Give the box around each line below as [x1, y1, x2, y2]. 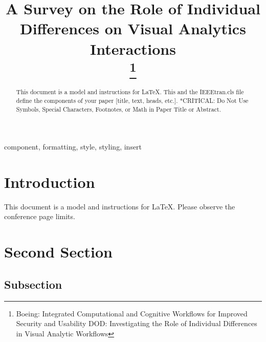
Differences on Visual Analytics [20, 18, 246, 39]
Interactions [90, 38, 176, 59]
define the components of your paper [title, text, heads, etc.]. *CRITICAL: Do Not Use [16, 96, 249, 104]
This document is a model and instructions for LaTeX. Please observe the [4, 201, 235, 211]
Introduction [4, 171, 95, 192]
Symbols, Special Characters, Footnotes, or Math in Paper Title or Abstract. [16, 104, 221, 113]
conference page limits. [4, 211, 75, 222]
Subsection [4, 276, 62, 292]
